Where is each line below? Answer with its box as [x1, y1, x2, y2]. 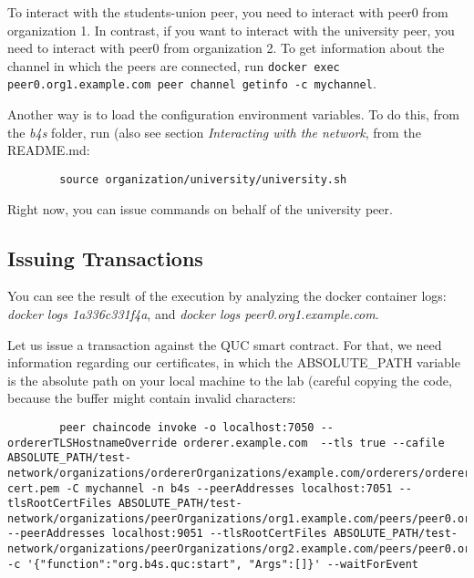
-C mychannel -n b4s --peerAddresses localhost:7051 [66, 481, 393, 495]
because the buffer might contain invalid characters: [7, 388, 296, 408]
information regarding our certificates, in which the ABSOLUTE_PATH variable [7, 353, 460, 372]
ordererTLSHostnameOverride [7, 436, 178, 449]
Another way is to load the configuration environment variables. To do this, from [7, 105, 459, 124]
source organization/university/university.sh [59, 172, 347, 186]
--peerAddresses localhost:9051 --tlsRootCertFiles [7, 527, 327, 541]
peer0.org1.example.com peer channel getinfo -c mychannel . [7, 74, 376, 93]
